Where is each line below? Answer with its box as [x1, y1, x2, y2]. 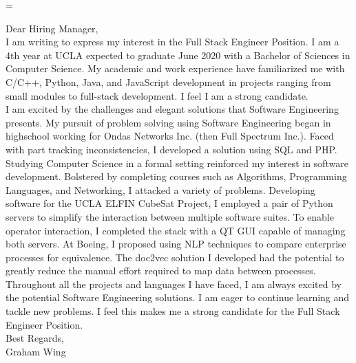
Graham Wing [6, 344, 66, 358]
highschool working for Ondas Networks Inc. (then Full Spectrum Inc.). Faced [6, 129, 334, 143]
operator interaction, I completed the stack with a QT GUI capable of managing [6, 223, 346, 237]
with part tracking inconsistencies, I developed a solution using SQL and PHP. [6, 142, 337, 156]
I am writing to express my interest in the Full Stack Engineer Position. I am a [6, 34, 339, 49]
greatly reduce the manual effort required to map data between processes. [6, 263, 316, 278]
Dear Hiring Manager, [6, 21, 98, 35]
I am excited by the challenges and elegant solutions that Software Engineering [6, 102, 339, 116]
